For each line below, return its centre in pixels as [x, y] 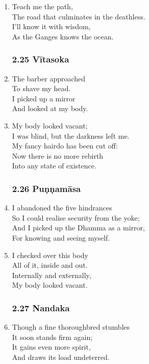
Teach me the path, [42, 6]
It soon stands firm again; [52, 337]
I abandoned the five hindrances [62, 208]
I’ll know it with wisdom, [51, 26]
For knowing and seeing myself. [61, 237]
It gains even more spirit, [51, 347]
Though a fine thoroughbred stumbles [71, 327]
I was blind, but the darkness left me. [71, 135]
